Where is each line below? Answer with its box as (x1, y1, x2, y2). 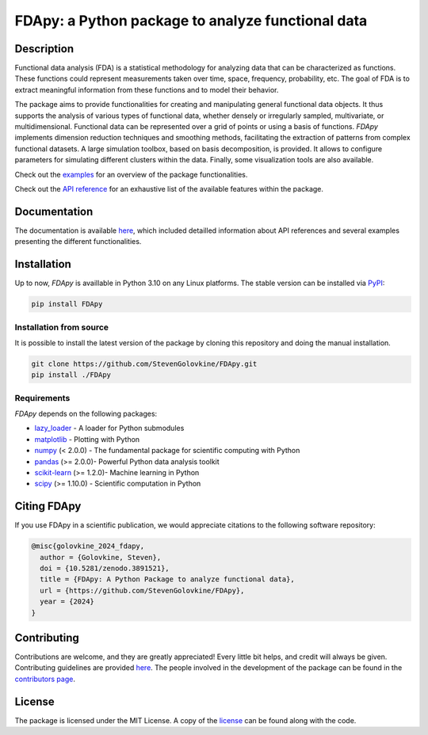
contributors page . (14, 674, 75, 684)
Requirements (14, 392, 71, 403)
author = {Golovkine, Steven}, (40, 553, 162, 562)
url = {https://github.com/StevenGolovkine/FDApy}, (40, 586, 245, 595)
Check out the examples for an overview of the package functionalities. (14, 169, 248, 179)
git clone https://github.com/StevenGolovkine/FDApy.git (31, 359, 258, 368)
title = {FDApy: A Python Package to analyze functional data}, (40, 575, 295, 584)
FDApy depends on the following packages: (14, 409, 158, 418)
